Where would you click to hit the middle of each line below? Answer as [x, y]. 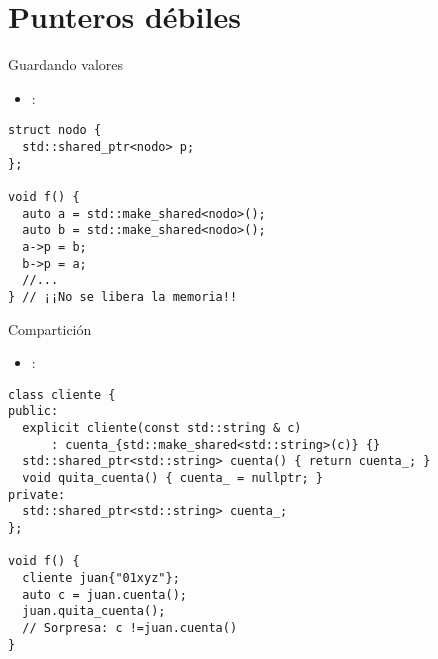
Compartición [50, 328]
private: [37, 494]
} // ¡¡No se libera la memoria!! [123, 296]
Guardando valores [65, 64]
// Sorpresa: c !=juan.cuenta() [130, 627]
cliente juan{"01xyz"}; [101, 577]
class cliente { [62, 394]
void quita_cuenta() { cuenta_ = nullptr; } [172, 478]
